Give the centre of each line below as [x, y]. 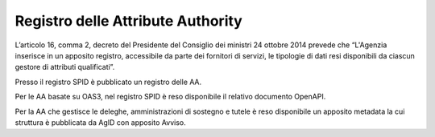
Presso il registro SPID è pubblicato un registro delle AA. [108, 82]
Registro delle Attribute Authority [129, 21]
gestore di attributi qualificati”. [65, 67]
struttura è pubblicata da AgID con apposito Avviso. [100, 122]
